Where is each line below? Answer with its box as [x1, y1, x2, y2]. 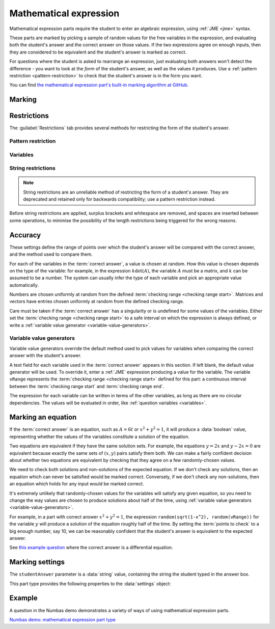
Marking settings [9, 558, 65, 566]
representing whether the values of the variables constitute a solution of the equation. [9, 433, 189, 440]
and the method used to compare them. [9, 251, 93, 257]
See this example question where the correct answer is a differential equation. [9, 544, 173, 551]
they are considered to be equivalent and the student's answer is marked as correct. [9, 49, 187, 55]
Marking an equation [9, 413, 77, 422]
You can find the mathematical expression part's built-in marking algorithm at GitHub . [9, 82, 189, 88]
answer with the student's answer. [9, 352, 81, 359]
